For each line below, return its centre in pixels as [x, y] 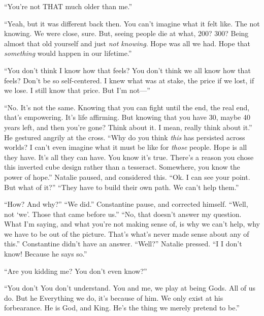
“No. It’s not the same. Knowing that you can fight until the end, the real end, [127, 107]
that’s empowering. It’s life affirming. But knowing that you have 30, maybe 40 [127, 117]
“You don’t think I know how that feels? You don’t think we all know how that [127, 70]
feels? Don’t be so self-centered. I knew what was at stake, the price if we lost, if [129, 80]
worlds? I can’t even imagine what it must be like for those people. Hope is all [126, 147]
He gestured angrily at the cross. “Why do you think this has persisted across [125, 137]
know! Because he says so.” [46, 254]
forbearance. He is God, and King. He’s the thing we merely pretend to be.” [122, 308]
